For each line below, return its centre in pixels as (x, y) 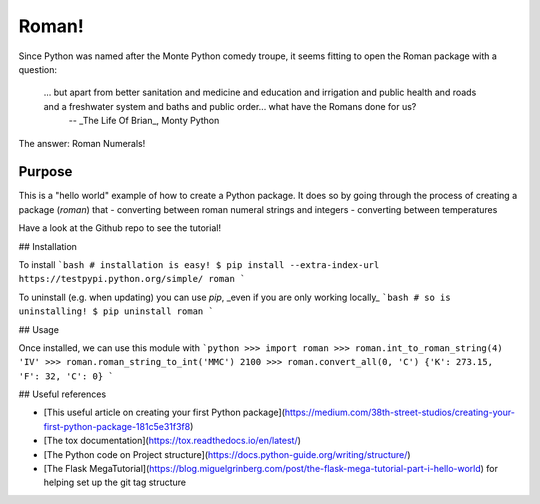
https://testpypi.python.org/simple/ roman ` (132, 279)
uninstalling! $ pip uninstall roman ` (116, 311)
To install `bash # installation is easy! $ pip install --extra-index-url (199, 264)
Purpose (45, 171)
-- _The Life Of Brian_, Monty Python (144, 121)
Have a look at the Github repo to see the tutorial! (120, 228)
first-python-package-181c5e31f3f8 (117, 426)
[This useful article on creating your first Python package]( (164, 412)
